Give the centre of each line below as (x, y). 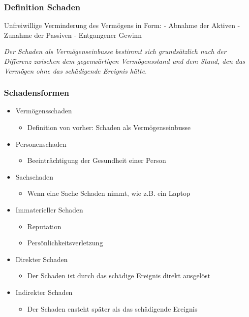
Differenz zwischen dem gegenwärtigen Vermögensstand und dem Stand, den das (124, 61)
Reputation (44, 226)
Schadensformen (37, 92)
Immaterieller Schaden (49, 209)
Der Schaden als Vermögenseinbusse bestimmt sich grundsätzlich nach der (115, 51)
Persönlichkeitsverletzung (65, 243)
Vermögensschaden (44, 111)
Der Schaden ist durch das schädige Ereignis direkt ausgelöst (119, 276)
